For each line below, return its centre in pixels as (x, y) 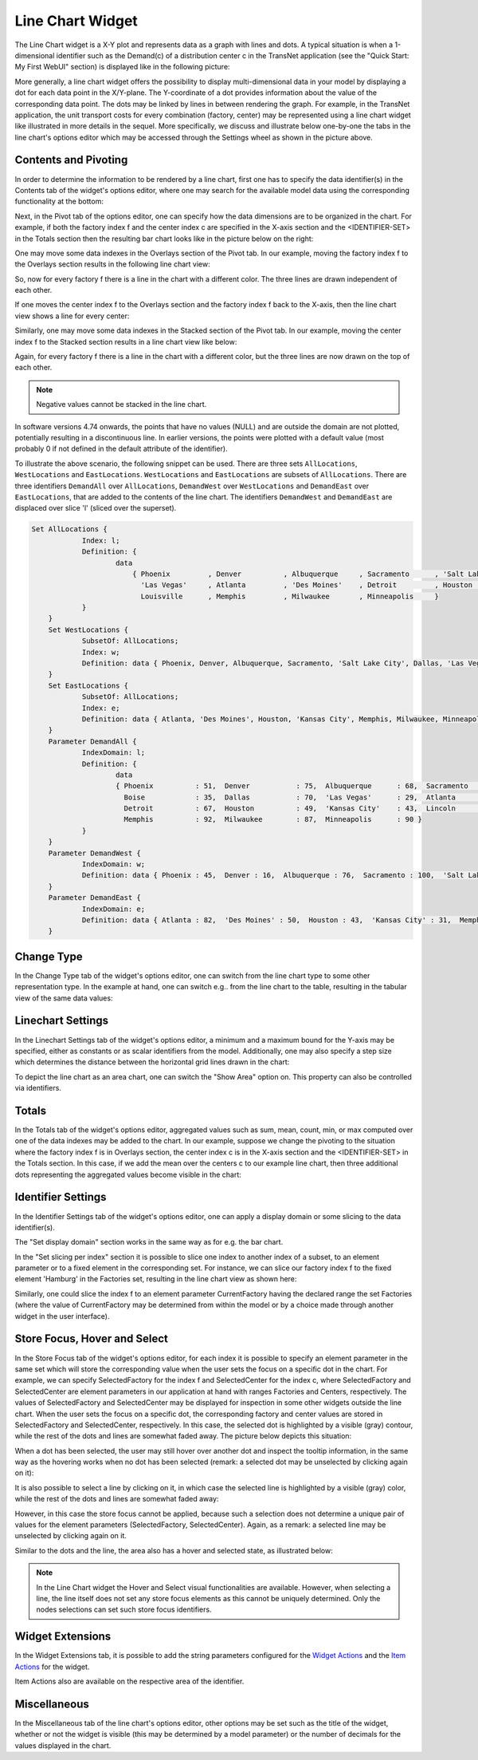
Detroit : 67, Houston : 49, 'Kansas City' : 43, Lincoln (290, 809)
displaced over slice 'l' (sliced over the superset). (96, 508)
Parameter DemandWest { (94, 853)
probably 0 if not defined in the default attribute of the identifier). (121, 449)
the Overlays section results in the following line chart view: (112, 264)
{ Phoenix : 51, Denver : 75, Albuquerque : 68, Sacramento (292, 786)
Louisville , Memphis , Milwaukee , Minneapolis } (290, 596)
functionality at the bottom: (59, 201)
